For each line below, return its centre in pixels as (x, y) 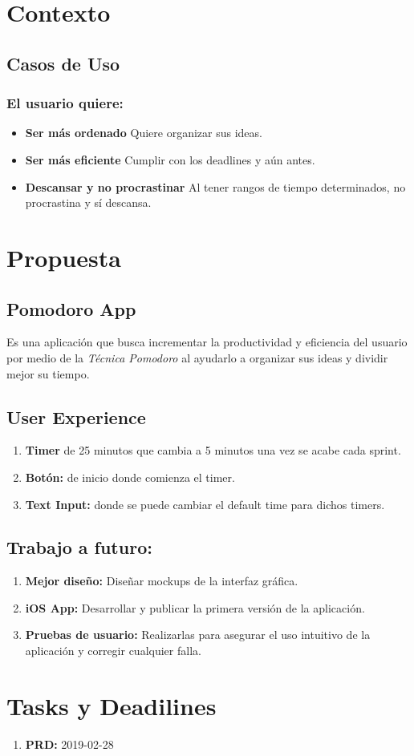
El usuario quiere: (65, 103)
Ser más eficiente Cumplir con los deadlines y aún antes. (170, 159)
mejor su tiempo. (48, 373)
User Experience (76, 416)
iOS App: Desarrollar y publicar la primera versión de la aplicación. (195, 607)
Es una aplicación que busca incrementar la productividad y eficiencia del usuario (207, 342)
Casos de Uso (63, 63)
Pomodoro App (71, 308)
